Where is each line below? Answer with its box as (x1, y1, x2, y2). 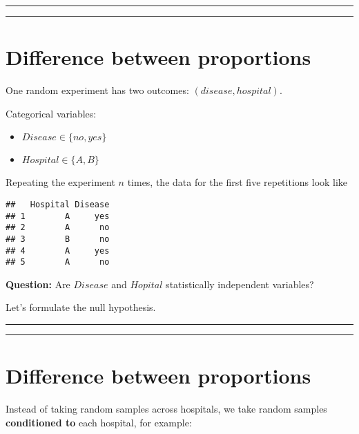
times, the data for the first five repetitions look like (127, 175, 348, 189)
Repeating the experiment (6, 175, 115, 189)
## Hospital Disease (6, 199, 110, 209)
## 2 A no (6, 223, 110, 233)
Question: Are (6, 276, 70, 291)
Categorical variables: (6, 106, 97, 120)
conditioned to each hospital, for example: (6, 415, 192, 429)
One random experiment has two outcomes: (6, 83, 189, 97)
